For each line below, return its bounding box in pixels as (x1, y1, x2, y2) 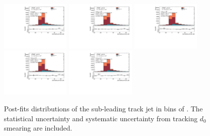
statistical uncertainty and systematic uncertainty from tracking (4, 113, 198, 123)
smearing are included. (4, 123, 72, 133)
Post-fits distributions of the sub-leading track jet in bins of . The (4, 103, 203, 113)
